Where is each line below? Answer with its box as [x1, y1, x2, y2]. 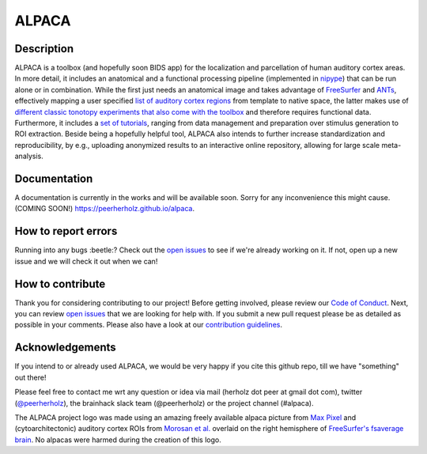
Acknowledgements [14, 341, 116, 354]
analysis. [14, 151, 43, 161]
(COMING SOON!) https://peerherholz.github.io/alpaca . [14, 204, 195, 214]
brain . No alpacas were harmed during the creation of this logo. [14, 435, 221, 445]
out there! [14, 373, 47, 382]
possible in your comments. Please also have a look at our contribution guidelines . [14, 320, 282, 330]
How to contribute [14, 277, 106, 290]
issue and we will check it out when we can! [14, 256, 158, 266]
